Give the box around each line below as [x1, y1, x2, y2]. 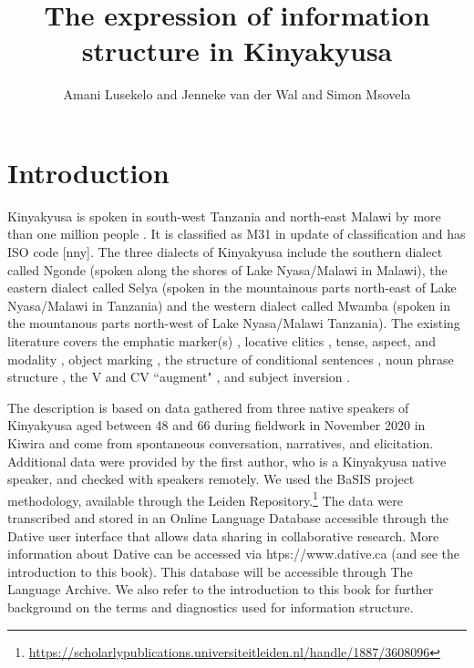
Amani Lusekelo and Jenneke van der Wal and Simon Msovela [63, 85, 411, 104]
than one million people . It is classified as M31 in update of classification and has [7, 224, 466, 243]
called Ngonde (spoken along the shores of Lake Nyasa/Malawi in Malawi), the [7, 260, 448, 279]
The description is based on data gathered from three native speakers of [7, 397, 409, 416]
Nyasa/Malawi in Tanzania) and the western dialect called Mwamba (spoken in [7, 295, 450, 314]
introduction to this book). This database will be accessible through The [7, 561, 413, 581]
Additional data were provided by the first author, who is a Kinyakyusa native [7, 451, 447, 470]
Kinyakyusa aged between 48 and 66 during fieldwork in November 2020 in [7, 416, 426, 435]
